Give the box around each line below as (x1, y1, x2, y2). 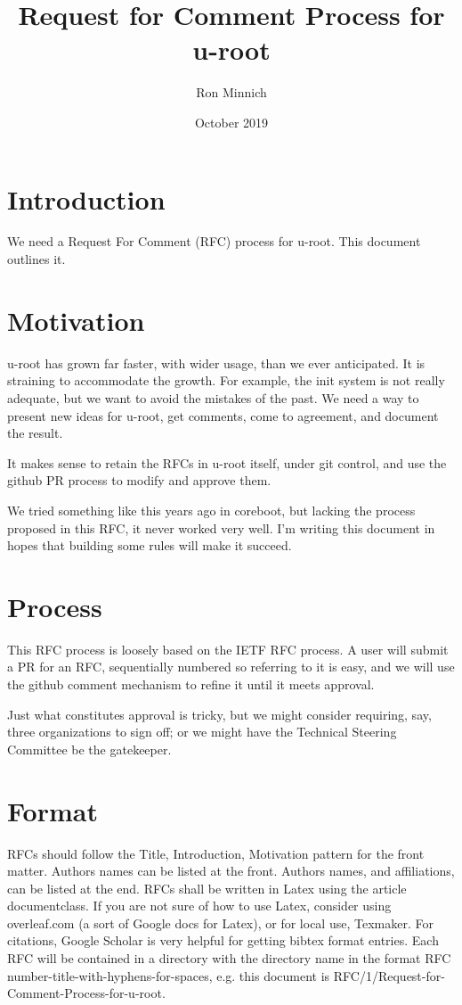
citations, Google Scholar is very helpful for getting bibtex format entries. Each (7, 931, 439, 950)
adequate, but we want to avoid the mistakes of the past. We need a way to (7, 388, 419, 407)
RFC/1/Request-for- (333, 966, 445, 984)
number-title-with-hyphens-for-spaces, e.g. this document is (7, 966, 330, 984)
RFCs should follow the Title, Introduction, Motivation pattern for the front (7, 844, 425, 862)
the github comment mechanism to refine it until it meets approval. (7, 675, 375, 693)
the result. (7, 424, 63, 442)
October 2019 (194, 112, 269, 131)
